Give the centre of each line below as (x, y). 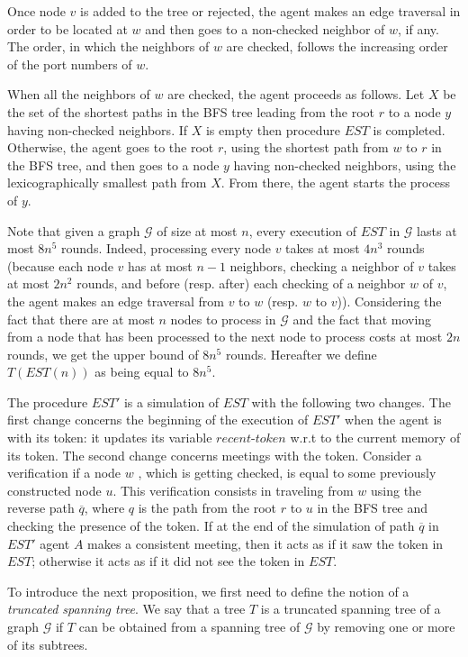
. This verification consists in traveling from (233, 490)
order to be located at (67, 28)
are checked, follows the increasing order (337, 46)
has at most (160, 265)
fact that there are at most (81, 319)
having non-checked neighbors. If (98, 129)
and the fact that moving (362, 319)
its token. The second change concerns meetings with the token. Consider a (215, 455)
